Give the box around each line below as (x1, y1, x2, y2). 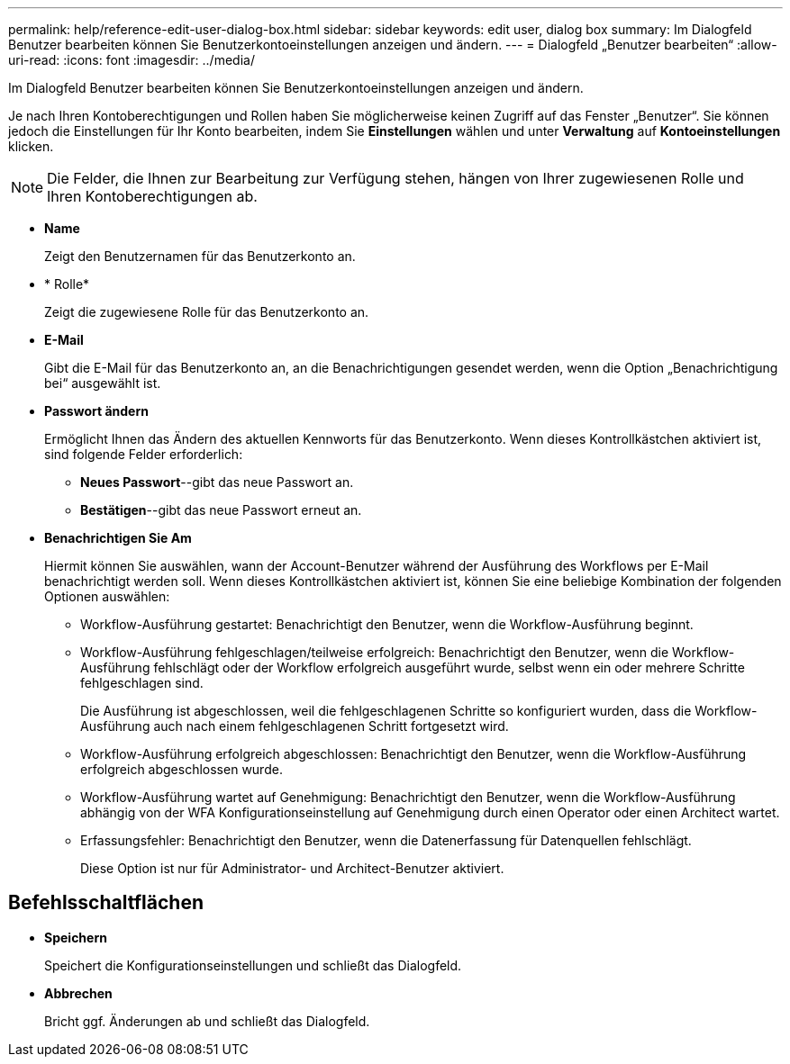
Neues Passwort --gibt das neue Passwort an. (80, 474, 354, 490)
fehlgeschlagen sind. (80, 675, 204, 690)
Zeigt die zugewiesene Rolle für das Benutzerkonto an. (44, 304, 369, 320)
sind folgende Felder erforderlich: (44, 446, 243, 462)
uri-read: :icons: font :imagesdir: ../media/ (8, 52, 255, 68)
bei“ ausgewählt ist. (44, 375, 161, 391)
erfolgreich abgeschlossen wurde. (80, 762, 283, 777)
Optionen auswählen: (44, 589, 170, 604)
